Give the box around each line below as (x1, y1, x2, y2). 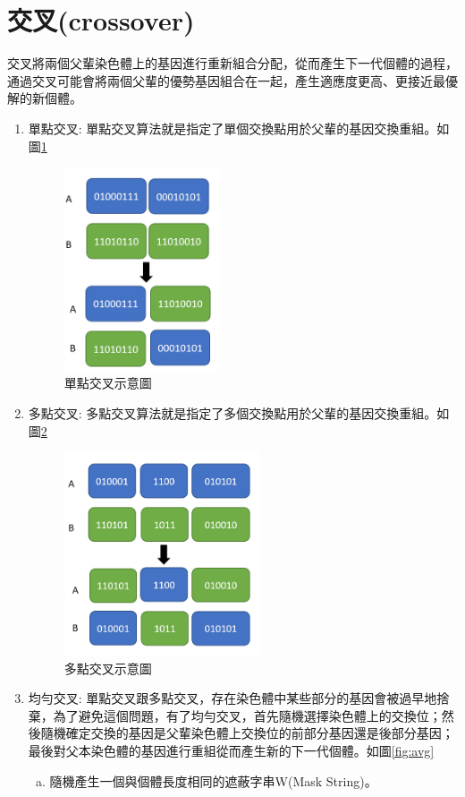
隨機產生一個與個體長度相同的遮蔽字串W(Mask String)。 (49, 771, 377, 790)
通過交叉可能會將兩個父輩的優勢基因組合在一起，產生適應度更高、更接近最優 (7, 71, 458, 90)
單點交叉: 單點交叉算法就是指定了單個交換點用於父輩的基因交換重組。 (28, 118, 437, 137)
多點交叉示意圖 (63, 658, 152, 677)
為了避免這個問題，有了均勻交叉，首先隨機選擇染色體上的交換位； (53, 706, 442, 724)
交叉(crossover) (7, 2, 195, 39)
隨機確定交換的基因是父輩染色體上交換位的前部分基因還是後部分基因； (40, 724, 454, 742)
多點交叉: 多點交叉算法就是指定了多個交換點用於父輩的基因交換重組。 (28, 404, 437, 423)
